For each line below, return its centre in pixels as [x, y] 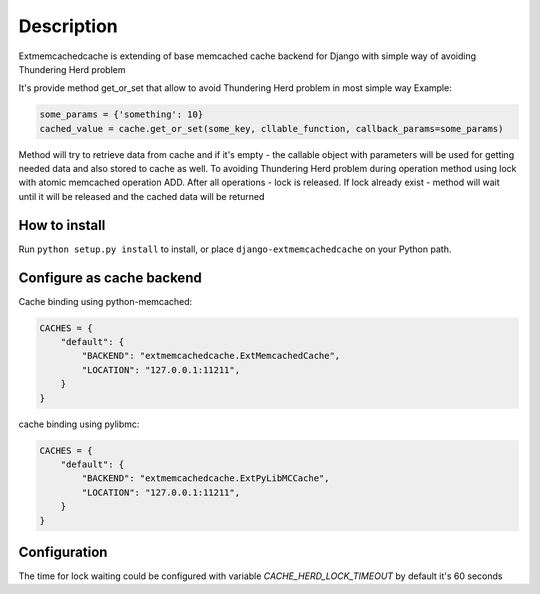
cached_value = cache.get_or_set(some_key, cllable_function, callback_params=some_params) [271, 128]
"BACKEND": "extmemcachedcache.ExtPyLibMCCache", [205, 478]
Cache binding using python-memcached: [105, 301]
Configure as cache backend [110, 277]
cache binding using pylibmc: [79, 424]
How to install [62, 225]
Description [68, 26]
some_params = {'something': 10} [121, 114]
